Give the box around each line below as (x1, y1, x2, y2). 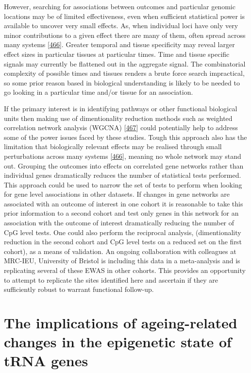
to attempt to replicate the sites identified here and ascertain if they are (4, 274, 218, 285)
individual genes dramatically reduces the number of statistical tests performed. (4, 170, 241, 180)
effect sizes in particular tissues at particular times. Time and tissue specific (4, 49, 230, 59)
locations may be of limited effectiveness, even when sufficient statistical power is (4, 11, 245, 21)
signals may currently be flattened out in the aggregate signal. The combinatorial (4, 58, 246, 68)
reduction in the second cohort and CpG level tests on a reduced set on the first (4, 237, 242, 247)
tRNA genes (4, 351, 88, 371)
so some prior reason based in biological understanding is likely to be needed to (4, 77, 240, 87)
